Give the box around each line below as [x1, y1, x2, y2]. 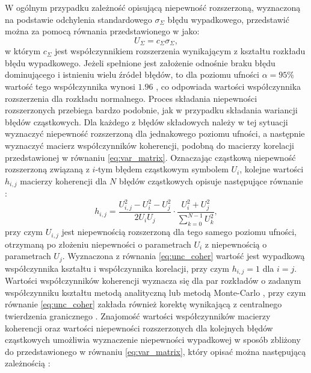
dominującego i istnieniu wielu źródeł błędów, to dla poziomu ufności [5, 68, 260, 81]
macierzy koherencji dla [20, 174, 107, 187]
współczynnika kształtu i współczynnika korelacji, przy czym [5, 262, 229, 274]
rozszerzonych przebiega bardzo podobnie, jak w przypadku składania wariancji [5, 104, 298, 116]
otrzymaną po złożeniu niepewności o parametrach [5, 237, 191, 250]
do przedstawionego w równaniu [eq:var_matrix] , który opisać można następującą [5, 345, 306, 357]
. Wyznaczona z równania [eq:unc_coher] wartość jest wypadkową [62, 249, 305, 262]
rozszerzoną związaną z [5, 163, 90, 175]
